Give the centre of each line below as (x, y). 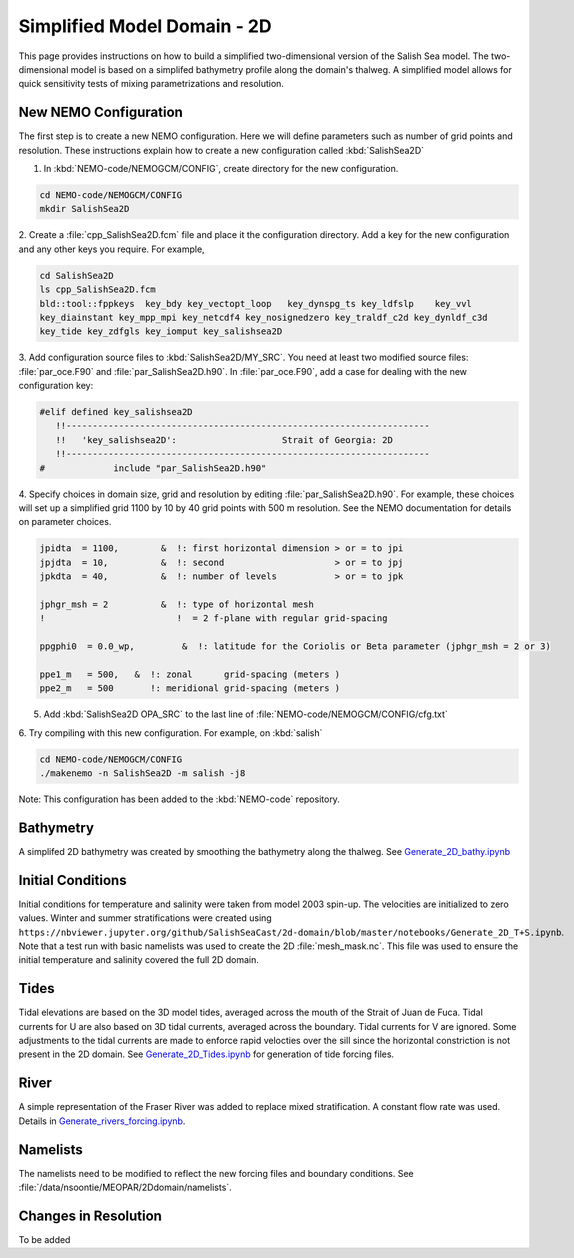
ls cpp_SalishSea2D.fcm (98, 289)
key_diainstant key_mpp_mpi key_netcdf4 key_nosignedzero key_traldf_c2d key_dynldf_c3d (264, 317)
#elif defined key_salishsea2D (116, 412)
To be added (44, 1239)
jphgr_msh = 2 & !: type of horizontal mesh (176, 604)
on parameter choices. (65, 522)
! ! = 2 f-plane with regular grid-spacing (213, 618)
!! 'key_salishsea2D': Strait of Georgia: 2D (224, 439)
